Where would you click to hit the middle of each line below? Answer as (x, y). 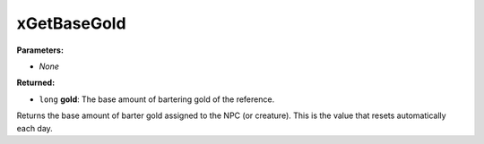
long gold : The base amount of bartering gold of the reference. (157, 99)
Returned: (36, 83)
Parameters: (40, 50)
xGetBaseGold (71, 23)
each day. (35, 128)
